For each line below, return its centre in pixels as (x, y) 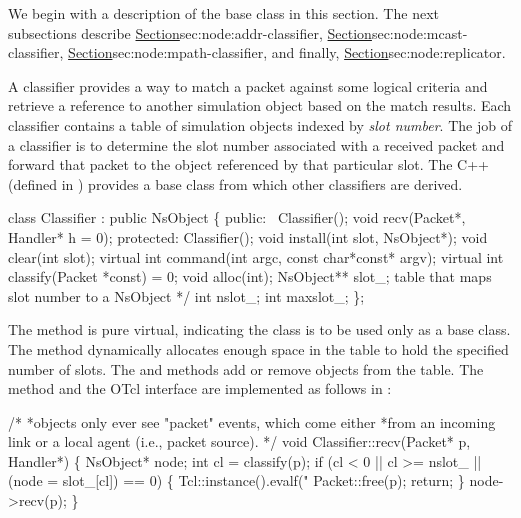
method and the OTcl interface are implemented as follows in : (200, 388)
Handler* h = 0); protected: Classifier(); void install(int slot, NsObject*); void (248, 236)
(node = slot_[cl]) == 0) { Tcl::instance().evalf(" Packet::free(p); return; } (236, 480)
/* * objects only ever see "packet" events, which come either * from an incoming (252, 421)
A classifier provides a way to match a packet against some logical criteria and (248, 85)
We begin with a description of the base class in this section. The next (223, 13)
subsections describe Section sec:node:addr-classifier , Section (190, 32)
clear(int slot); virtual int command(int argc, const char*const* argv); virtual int (256, 256)
